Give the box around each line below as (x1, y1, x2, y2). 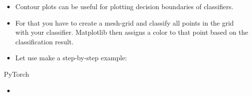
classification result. (15, 36, 74, 46)
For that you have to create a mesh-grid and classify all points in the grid (15, 17, 234, 27)
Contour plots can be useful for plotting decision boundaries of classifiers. (15, 1, 234, 11)
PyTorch (4, 69, 29, 79)
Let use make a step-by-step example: (15, 53, 127, 63)
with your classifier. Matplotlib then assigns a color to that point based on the (15, 27, 248, 37)
